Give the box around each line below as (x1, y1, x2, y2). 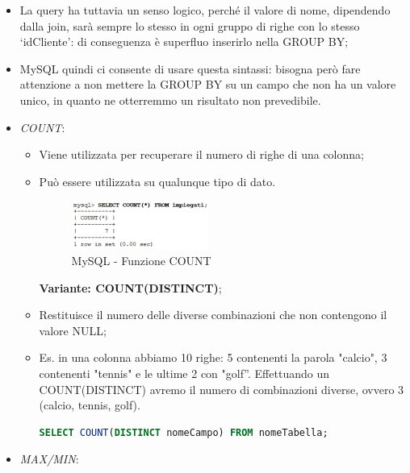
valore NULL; (39, 322, 107, 338)
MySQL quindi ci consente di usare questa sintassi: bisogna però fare (19, 60, 361, 77)
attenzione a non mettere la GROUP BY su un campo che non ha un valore (19, 76, 396, 93)
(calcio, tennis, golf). (39, 396, 140, 413)
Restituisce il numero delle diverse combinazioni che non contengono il (39, 306, 387, 323)
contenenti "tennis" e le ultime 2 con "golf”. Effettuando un (39, 364, 329, 381)
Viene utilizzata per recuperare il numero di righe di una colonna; (39, 146, 364, 163)
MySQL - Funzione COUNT (71, 251, 211, 268)
